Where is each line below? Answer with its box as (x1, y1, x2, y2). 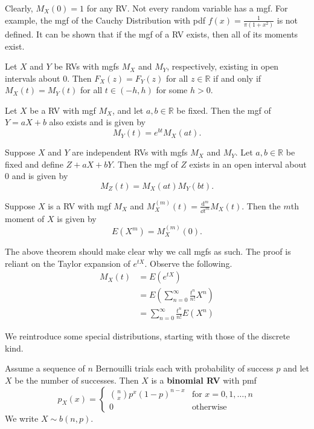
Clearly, (5, 2, 33, 14)
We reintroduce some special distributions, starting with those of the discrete (5, 330, 290, 342)
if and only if (213, 71, 261, 84)
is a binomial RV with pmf (151, 373, 257, 386)
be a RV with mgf (30, 103, 96, 116)
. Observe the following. (144, 257, 232, 269)
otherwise (191, 402, 227, 411)
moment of (5, 212, 45, 224)
